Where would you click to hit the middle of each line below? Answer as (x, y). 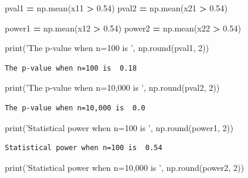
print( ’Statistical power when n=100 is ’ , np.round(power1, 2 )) (119, 127)
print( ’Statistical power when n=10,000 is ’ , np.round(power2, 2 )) (125, 167)
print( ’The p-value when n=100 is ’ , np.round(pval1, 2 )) (107, 48)
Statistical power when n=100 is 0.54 (84, 148)
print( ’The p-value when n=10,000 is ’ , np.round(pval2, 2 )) (112, 88)
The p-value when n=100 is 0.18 (71, 68)
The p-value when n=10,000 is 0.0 (75, 108)
